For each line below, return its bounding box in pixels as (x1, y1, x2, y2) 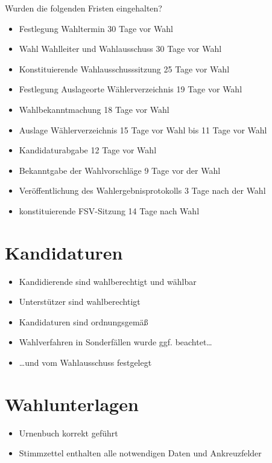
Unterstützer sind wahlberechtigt (19, 295, 141, 308)
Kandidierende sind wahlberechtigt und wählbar (19, 275, 197, 287)
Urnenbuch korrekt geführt (19, 426, 118, 439)
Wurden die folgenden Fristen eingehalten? (5, 2, 162, 14)
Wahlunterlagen (5, 391, 139, 416)
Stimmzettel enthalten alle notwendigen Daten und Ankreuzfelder (19, 447, 262, 459)
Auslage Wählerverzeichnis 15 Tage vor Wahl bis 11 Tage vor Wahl (19, 123, 267, 136)
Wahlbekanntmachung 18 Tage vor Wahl (19, 103, 169, 115)
